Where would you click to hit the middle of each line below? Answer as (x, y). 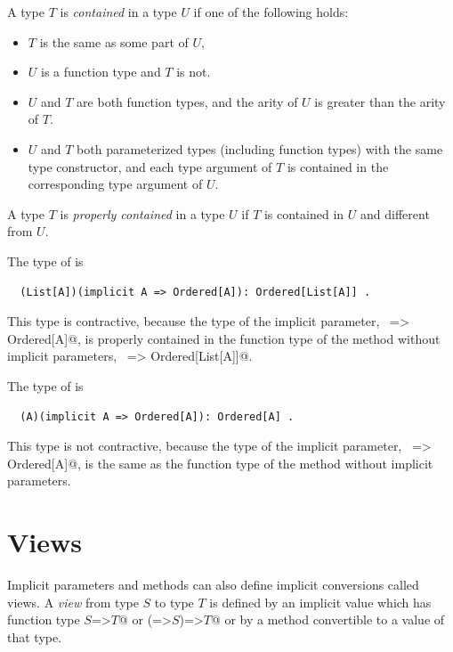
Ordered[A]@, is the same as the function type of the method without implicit (220, 463)
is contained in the (338, 166)
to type (174, 602)
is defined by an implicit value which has (320, 602)
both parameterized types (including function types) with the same (260, 148)
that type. (35, 636)
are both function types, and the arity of (187, 101)
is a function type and (101, 72)
